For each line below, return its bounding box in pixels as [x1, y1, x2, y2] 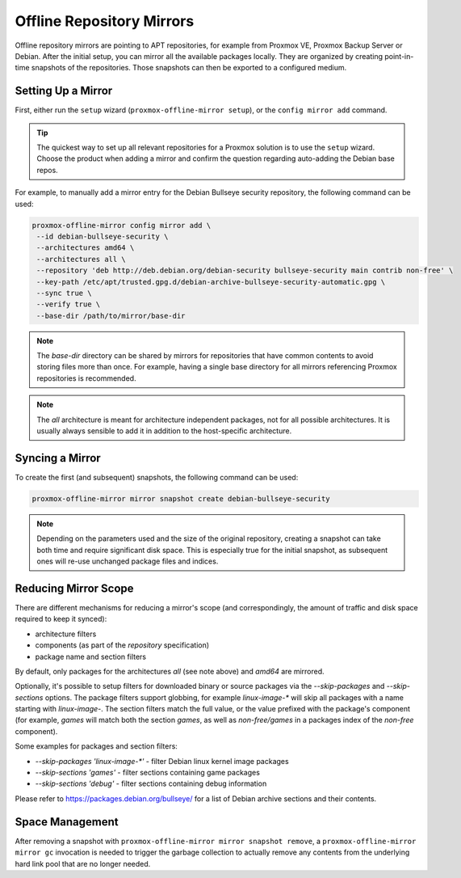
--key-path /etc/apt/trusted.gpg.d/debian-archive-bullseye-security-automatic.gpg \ [36, 277, 386, 286]
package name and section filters [35, 652, 147, 661]
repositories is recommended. [36, 373, 136, 383]
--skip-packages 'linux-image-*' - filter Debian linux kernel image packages [35, 756, 290, 766]
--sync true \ [36, 288, 92, 298]
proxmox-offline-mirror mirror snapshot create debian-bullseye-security [31, 494, 330, 503]
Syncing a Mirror [15, 451, 101, 465]
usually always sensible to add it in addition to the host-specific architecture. [36, 426, 292, 436]
